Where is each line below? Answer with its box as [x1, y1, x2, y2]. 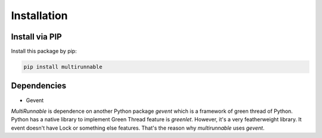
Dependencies [11, 81, 67, 91]
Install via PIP [11, 32, 62, 42]
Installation [11, 9, 68, 22]
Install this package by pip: [11, 48, 77, 55]
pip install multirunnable [23, 63, 103, 70]
